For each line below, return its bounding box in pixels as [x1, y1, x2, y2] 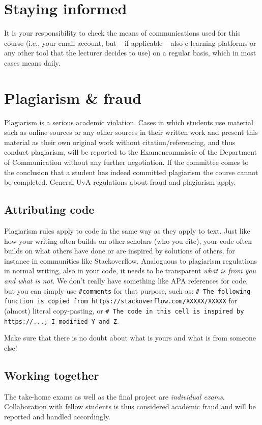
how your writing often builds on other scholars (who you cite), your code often [4, 235, 252, 246]
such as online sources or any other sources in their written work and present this [4, 127, 258, 137]
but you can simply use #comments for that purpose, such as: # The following [4, 285, 251, 296]
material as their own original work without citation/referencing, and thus [4, 136, 236, 147]
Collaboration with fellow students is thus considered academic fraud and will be [4, 401, 256, 412]
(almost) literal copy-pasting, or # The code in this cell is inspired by [4, 305, 244, 316]
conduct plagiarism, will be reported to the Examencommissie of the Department [4, 147, 257, 157]
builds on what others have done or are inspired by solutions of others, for [4, 245, 235, 256]
